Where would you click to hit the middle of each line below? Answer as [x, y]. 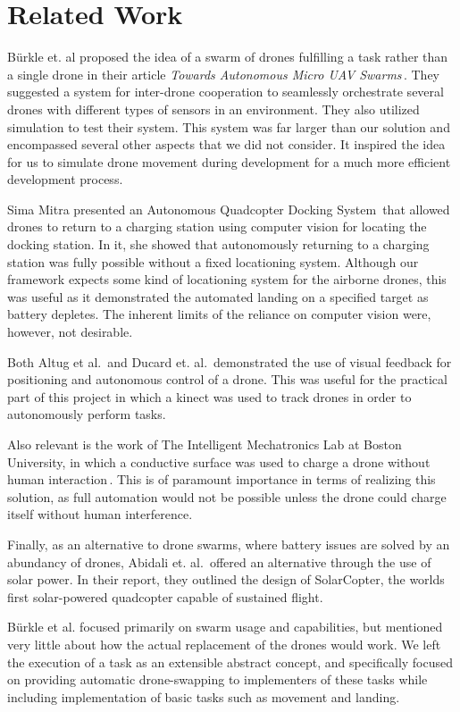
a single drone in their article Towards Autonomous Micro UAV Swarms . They [223, 74]
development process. [65, 179]
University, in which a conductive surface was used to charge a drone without [219, 461]
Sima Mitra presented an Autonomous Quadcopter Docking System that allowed [229, 209]
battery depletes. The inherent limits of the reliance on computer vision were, [219, 314]
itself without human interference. [100, 514]
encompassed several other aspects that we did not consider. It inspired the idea [226, 144]
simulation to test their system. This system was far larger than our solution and [229, 126]
